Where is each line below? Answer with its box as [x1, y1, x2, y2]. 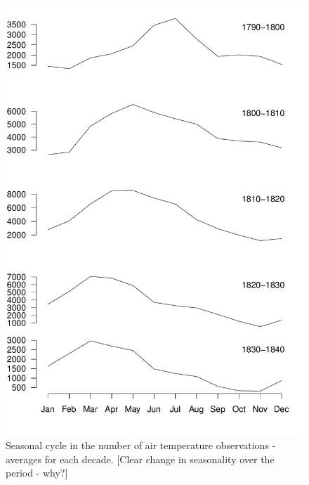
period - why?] [6, 465, 68, 480]
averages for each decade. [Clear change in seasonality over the [6, 451, 275, 466]
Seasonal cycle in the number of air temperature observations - [6, 438, 276, 453]
